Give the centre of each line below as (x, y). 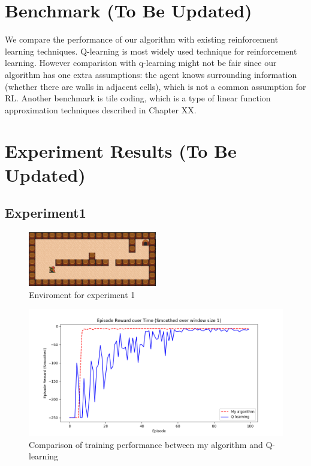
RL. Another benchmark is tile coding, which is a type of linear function (138, 98)
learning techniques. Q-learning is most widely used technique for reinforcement (151, 51)
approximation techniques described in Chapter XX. (101, 109)
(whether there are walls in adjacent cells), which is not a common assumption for (155, 86)
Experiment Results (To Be (121, 151)
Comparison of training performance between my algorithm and (146, 444)
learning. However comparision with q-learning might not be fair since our (141, 63)
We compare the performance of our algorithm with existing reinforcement (142, 39)
